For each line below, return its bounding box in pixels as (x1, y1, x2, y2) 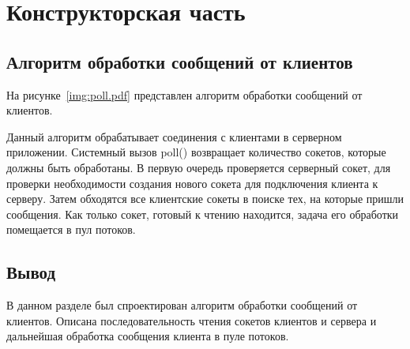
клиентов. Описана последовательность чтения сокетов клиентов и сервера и (6, 312, 377, 328)
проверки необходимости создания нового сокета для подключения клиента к (6, 174, 378, 191)
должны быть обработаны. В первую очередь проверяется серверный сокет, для (6, 159, 391, 175)
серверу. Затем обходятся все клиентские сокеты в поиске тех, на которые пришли (6, 190, 404, 207)
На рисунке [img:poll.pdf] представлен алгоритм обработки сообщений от (6, 86, 363, 103)
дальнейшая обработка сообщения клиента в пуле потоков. (6, 328, 289, 344)
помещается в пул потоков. (6, 221, 136, 238)
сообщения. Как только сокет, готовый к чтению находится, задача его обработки (6, 205, 399, 222)
